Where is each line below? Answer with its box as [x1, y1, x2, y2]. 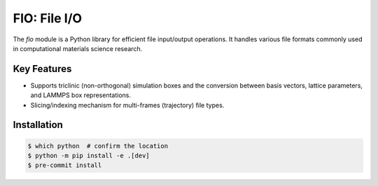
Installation [13, 119, 63, 131]
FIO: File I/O [13, 10, 83, 26]
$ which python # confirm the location [27, 142, 168, 150]
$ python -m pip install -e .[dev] [27, 152, 150, 160]
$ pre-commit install [27, 162, 102, 169]
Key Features [13, 63, 72, 75]
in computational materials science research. [13, 44, 143, 52]
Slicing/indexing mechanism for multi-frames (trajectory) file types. [30, 101, 225, 109]
